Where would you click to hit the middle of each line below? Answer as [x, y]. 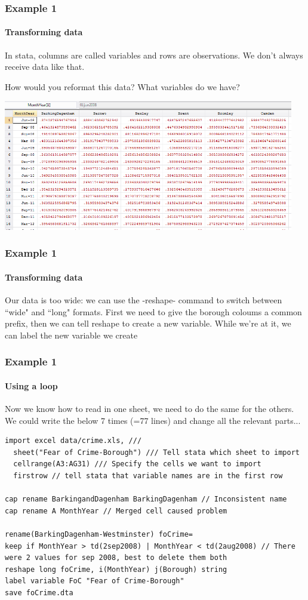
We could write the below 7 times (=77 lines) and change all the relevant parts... [153, 420]
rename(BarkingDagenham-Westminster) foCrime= [99, 534]
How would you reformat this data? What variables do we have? [122, 86]
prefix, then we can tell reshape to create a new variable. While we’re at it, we [148, 323]
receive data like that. [45, 67]
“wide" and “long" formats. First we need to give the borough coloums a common [153, 311]
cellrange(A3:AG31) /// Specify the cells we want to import [137, 464]
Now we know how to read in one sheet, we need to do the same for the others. [150, 409]
